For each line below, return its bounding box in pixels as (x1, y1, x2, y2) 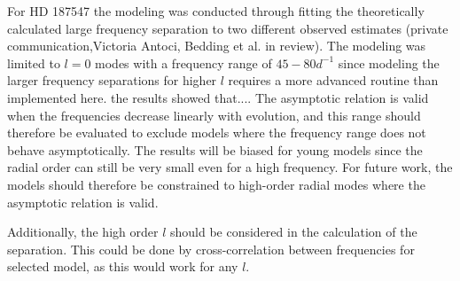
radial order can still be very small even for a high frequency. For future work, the (7, 158, 453, 176)
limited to (7, 53, 60, 72)
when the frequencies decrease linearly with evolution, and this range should (7, 105, 421, 124)
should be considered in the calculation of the (169, 222, 417, 241)
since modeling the (338, 53, 440, 72)
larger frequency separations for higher (7, 71, 217, 90)
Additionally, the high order (7, 222, 159, 241)
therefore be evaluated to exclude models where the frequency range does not (7, 123, 426, 142)
